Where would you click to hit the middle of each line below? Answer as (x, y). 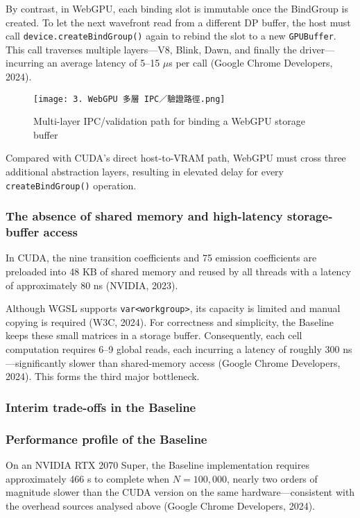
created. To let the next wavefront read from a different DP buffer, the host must (178, 22)
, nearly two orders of (272, 478)
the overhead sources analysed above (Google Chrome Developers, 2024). (160, 505)
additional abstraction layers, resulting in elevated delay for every (145, 172)
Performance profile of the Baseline (106, 439)
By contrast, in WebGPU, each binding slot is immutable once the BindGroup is (177, 8)
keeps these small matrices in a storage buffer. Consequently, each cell (154, 335)
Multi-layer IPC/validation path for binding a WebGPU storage (169, 121)
